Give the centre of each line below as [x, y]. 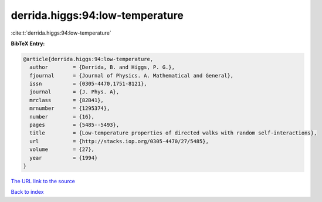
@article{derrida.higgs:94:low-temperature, [88, 59]
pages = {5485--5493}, [74, 125]
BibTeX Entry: [28, 43]
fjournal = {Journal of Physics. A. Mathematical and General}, [132, 75]
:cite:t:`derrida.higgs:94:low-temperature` [61, 33]
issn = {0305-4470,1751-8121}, [88, 84]
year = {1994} [64, 158]
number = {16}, [62, 117]
